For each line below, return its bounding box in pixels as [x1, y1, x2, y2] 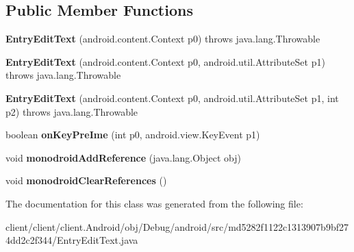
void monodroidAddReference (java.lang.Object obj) [5, 150, 242, 164]
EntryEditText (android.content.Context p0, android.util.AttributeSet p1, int [5, 90, 339, 105]
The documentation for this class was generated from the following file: [5, 196, 303, 210]
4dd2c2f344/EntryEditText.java [5, 233, 138, 247]
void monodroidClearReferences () [5, 173, 167, 188]
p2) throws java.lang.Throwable [5, 104, 138, 118]
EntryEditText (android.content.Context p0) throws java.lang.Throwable [5, 32, 320, 46]
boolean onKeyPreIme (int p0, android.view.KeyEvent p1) [5, 127, 260, 142]
